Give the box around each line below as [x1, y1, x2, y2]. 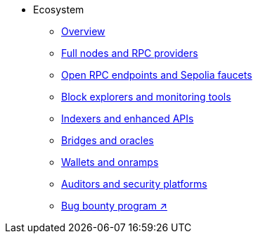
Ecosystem [33, 4, 84, 15]
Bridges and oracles [61, 134, 154, 146]
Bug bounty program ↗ [61, 200, 167, 212]
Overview [61, 25, 105, 37]
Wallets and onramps [61, 156, 159, 168]
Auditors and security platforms [61, 178, 207, 190]
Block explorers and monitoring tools [61, 91, 231, 103]
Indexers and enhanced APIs [61, 112, 194, 124]
